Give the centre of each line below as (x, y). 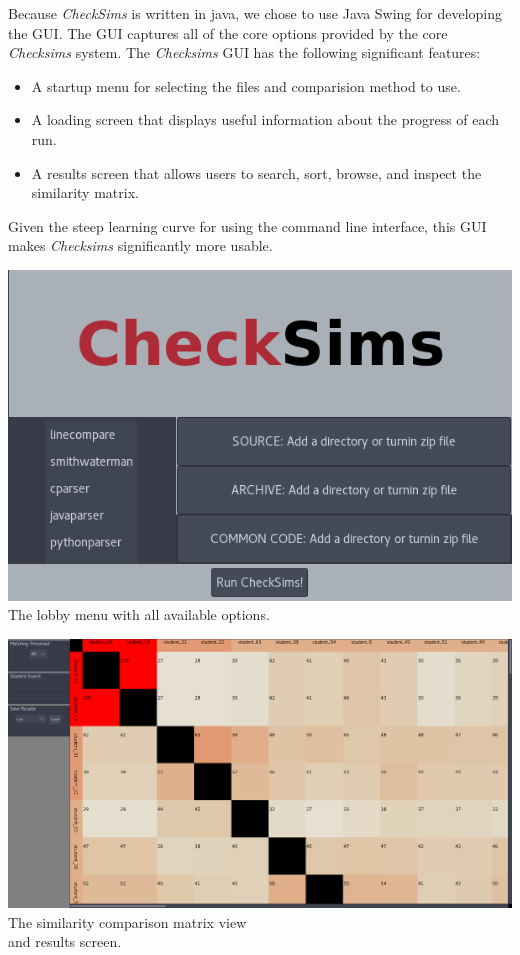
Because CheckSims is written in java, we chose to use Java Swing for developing (255, 13)
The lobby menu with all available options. (139, 614)
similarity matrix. (85, 192)
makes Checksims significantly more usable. (140, 245)
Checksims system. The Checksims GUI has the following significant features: (244, 52)
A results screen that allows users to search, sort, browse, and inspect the (256, 172)
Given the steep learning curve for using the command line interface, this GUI (247, 225)
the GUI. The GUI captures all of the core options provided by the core (228, 32)
